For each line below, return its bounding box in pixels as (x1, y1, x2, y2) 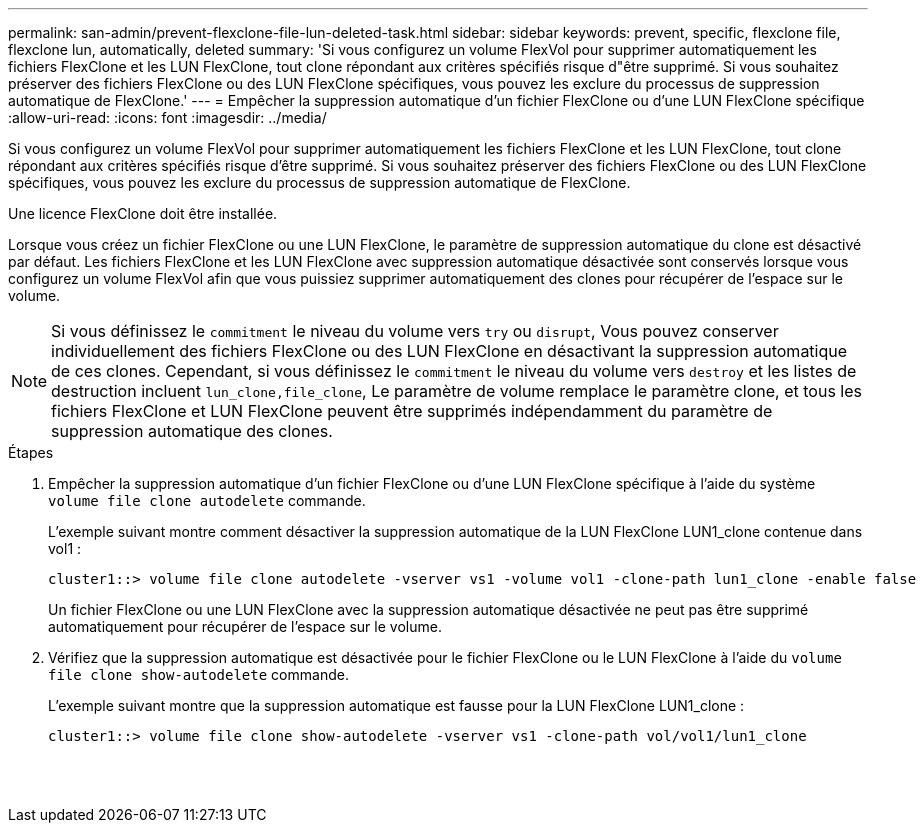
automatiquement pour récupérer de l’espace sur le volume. (48, 618, 442, 635)
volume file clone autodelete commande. (48, 492, 366, 509)
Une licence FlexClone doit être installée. (8, 205, 278, 222)
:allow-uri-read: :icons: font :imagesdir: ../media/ (8, 109, 327, 126)
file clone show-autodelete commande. (48, 666, 349, 683)
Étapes (8, 444, 54, 461)
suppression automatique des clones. (51, 421, 333, 441)
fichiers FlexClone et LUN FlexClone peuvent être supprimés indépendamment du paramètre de (51, 401, 773, 421)
